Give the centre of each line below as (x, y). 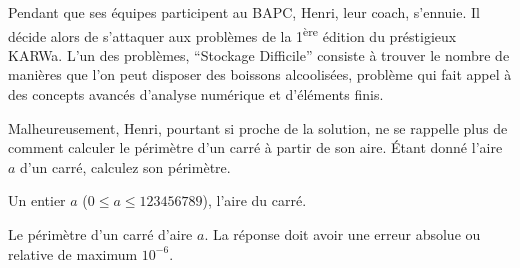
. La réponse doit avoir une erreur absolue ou (342, 234)
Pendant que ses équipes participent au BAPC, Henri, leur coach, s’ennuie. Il (244, 12)
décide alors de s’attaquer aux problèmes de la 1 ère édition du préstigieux (232, 34)
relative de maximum (73, 253)
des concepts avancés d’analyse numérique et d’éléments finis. (196, 94)
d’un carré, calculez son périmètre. (125, 166)
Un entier (37, 200)
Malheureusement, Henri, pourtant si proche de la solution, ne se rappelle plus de (258, 127)
